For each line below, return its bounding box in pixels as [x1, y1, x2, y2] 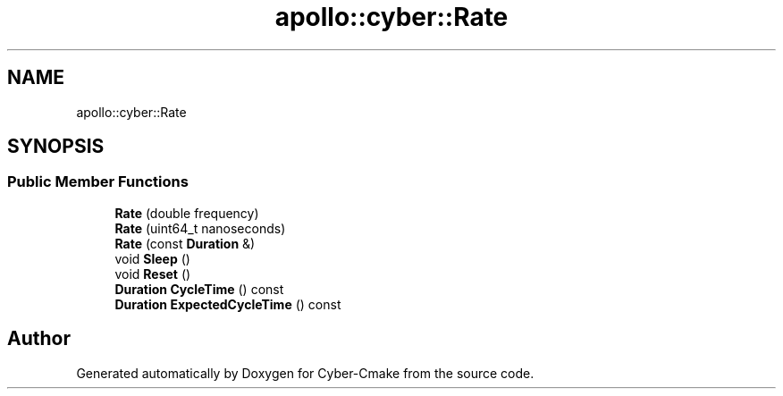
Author [7, 327, 71, 350]
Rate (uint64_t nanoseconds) [114, 220, 286, 236]
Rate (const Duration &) [114, 235, 256, 251]
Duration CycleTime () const [114, 281, 284, 297]
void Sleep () [114, 250, 190, 266]
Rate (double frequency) [114, 205, 259, 221]
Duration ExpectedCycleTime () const [114, 296, 341, 312]
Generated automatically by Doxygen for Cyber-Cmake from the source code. [76, 365, 535, 381]
